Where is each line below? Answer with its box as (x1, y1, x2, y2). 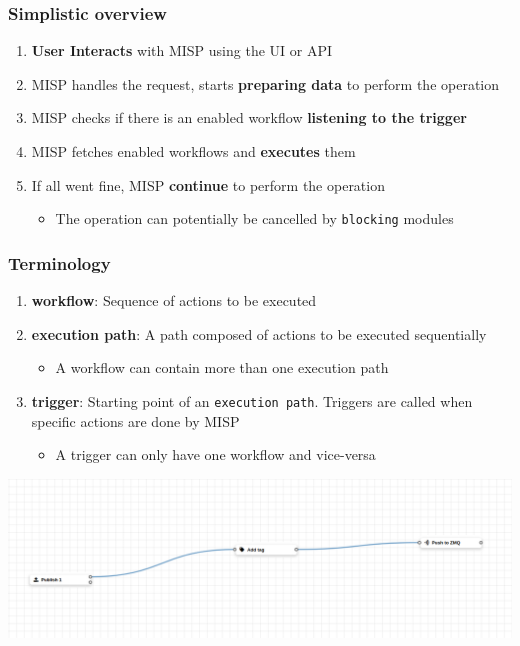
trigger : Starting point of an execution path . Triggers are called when (31, 390, 473, 411)
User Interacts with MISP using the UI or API (31, 40, 333, 61)
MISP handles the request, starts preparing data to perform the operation (31, 73, 500, 94)
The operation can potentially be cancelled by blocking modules (55, 208, 454, 229)
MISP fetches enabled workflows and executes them (31, 141, 356, 161)
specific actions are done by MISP (31, 410, 240, 431)
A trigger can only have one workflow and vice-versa (55, 444, 376, 465)
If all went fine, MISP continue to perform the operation (31, 174, 385, 195)
